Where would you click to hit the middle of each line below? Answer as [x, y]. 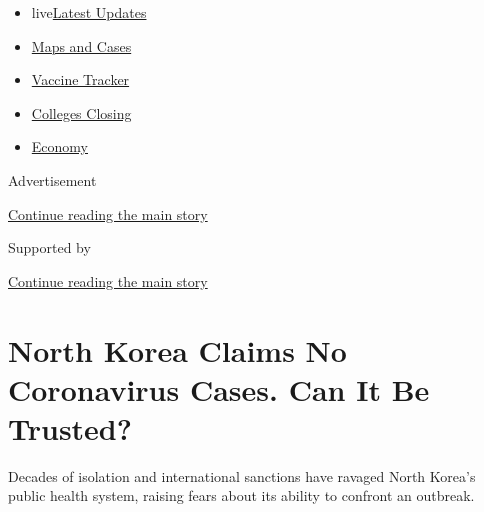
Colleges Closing [81, 112]
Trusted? [70, 427]
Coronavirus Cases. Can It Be [219, 388]
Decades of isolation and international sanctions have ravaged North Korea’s [242, 475]
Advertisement [52, 179]
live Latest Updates [89, 12]
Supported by [49, 247]
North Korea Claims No [177, 349]
